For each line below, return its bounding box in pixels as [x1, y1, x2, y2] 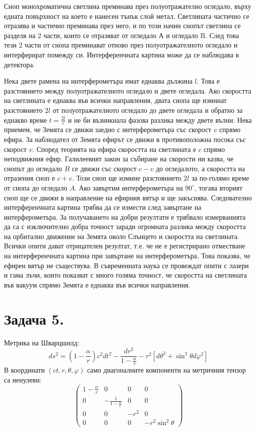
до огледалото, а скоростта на [156, 163, 245, 173]
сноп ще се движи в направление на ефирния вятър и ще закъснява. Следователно [4, 192, 252, 202]
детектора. [4, 59, 35, 69]
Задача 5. [4, 308, 64, 329]
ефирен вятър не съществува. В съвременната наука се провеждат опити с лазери [4, 260, 249, 270]
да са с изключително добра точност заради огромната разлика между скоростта [4, 221, 246, 232]
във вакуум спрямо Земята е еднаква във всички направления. [4, 279, 190, 289]
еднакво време [4, 114, 47, 125]
